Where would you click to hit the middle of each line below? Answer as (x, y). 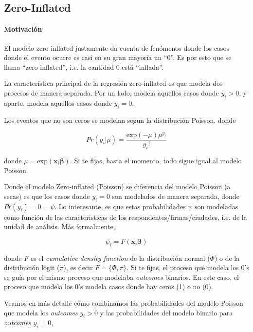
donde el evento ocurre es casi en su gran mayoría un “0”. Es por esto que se (118, 57)
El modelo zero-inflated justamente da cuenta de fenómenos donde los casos (117, 48)
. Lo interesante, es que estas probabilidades (120, 206)
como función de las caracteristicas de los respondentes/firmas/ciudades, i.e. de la (126, 217)
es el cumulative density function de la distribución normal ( (120, 258)
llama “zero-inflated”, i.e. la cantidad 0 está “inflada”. (84, 67)
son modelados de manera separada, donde (176, 196)
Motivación (23, 29)
